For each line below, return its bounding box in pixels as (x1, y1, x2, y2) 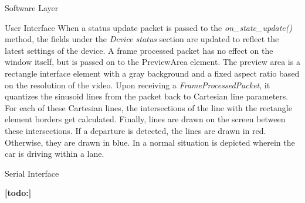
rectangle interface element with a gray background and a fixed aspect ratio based (5, 67, 300, 79)
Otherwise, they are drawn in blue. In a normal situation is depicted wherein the (5, 136, 295, 148)
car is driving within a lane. (5, 147, 104, 160)
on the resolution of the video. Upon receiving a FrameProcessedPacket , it (5, 78, 270, 91)
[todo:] (5, 187, 32, 199)
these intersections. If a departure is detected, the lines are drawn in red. (5, 124, 266, 136)
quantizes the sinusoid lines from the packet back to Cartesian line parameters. (5, 90, 289, 102)
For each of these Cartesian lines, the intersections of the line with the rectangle (5, 101, 292, 113)
